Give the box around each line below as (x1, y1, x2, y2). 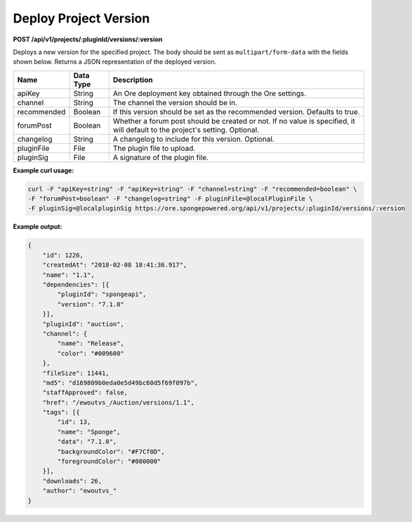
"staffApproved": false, (42, 389, 128, 396)
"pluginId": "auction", (42, 320, 124, 328)
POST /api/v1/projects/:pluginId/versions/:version (13, 35, 163, 43)
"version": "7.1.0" (57, 300, 124, 308)
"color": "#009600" (57, 349, 124, 357)
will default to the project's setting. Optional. (112, 125, 260, 135)
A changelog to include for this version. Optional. (112, 134, 275, 144)
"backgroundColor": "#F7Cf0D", (57, 448, 165, 455)
